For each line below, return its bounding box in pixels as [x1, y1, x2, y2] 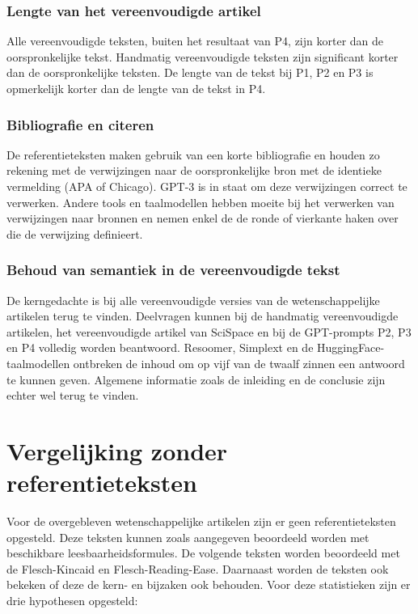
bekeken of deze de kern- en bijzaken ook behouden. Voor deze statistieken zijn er [6, 576, 411, 593]
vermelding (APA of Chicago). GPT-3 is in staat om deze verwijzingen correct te [6, 178, 407, 194]
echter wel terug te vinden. [6, 387, 139, 404]
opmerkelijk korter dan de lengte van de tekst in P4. [6, 80, 266, 96]
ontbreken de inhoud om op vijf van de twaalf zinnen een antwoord [73, 354, 405, 371]
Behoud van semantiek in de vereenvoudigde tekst [6, 260, 340, 280]
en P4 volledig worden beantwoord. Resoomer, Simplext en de [6, 339, 314, 356]
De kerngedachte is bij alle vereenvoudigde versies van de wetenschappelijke [6, 291, 380, 308]
